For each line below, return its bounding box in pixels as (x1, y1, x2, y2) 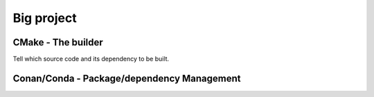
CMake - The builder (12, 36, 103, 48)
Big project (12, 10, 77, 25)
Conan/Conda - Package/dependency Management (12, 72, 242, 84)
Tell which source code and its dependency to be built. (12, 55, 170, 63)
